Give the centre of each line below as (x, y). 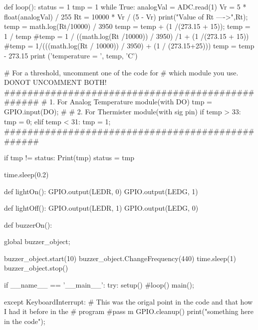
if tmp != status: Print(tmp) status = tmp (69, 158)
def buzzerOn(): (28, 224)
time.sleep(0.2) (26, 174)
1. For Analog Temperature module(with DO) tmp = (130, 102)
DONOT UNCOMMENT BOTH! (55, 82)
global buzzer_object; (37, 241)
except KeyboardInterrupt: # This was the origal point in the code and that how (129, 301)
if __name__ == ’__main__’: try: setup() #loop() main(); (99, 285)
